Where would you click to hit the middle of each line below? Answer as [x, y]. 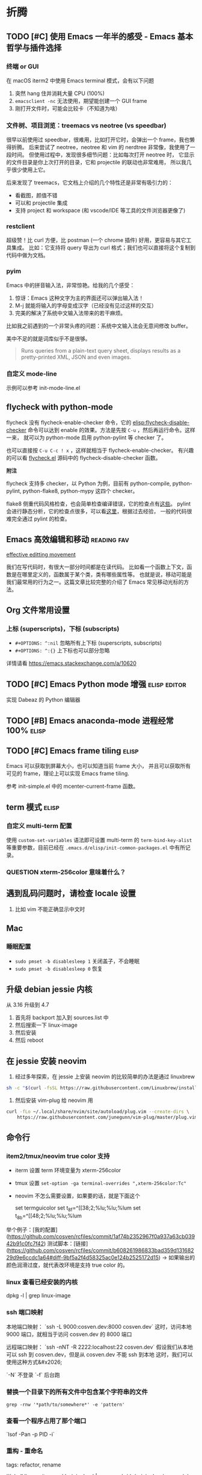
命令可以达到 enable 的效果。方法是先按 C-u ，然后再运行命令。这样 [112, 430]
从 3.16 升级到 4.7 [28, 1005]
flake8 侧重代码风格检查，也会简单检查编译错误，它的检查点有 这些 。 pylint [99, 504]
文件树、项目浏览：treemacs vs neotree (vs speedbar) [86, 125]
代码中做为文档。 [27, 255]
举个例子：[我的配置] [32, 1230]
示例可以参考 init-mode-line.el [43, 388]
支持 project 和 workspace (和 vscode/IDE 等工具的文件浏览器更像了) [100, 211]
